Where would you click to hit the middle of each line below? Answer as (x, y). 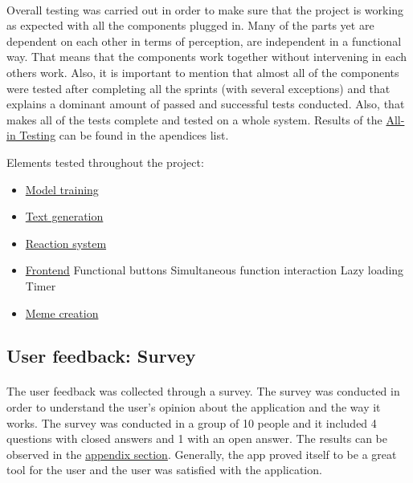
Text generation (64, 216)
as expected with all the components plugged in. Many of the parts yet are (190, 25)
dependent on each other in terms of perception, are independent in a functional (204, 41)
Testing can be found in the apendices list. (124, 135)
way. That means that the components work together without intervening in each (207, 57)
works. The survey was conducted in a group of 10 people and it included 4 (192, 422)
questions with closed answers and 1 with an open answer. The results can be (197, 438)
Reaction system (66, 243)
